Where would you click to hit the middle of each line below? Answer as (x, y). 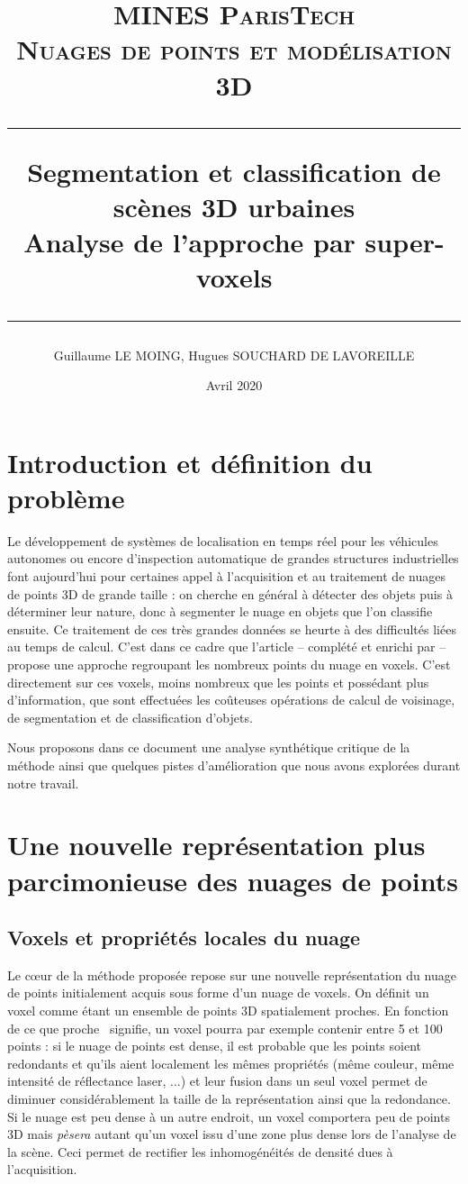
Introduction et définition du (190, 462)
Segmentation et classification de (234, 171)
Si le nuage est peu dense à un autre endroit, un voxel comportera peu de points (229, 1116)
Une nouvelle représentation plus (216, 845)
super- (405, 242)
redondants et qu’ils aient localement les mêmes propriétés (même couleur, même (231, 1063)
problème (66, 497)
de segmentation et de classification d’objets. (130, 717)
